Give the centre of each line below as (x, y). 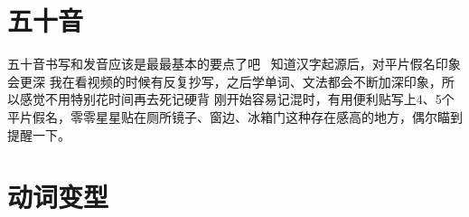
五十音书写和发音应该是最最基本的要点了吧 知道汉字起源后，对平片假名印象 (234, 64)
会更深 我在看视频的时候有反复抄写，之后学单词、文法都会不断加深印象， (225, 81)
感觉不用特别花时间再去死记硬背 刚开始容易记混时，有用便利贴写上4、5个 (237, 99)
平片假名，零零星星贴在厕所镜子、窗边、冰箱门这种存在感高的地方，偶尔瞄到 (235, 116)
